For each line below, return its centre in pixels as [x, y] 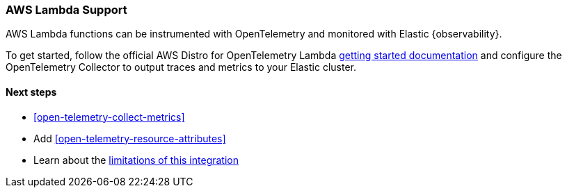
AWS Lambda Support [66, 10]
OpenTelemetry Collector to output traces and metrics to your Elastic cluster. [181, 67]
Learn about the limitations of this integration [136, 160]
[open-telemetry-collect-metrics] [109, 117]
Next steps [31, 92]
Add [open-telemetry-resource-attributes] [130, 138]
